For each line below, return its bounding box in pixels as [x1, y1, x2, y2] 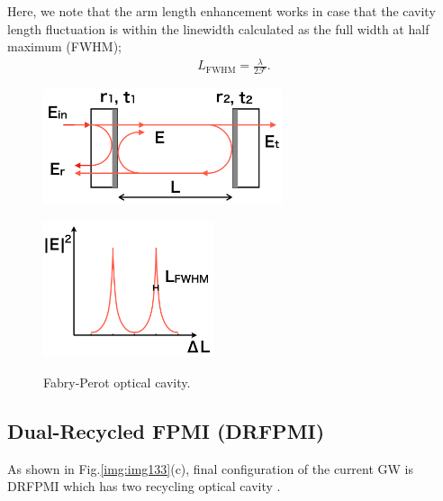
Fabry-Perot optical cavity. [43, 372, 191, 391]
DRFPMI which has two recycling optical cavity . [7, 477, 281, 496]
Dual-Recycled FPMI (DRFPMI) [7, 416, 325, 444]
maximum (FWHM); [7, 37, 122, 56]
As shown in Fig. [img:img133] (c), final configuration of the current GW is [7, 459, 414, 478]
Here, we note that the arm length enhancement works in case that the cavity [7, 2, 436, 20]
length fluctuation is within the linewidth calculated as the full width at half [7, 19, 429, 38]
